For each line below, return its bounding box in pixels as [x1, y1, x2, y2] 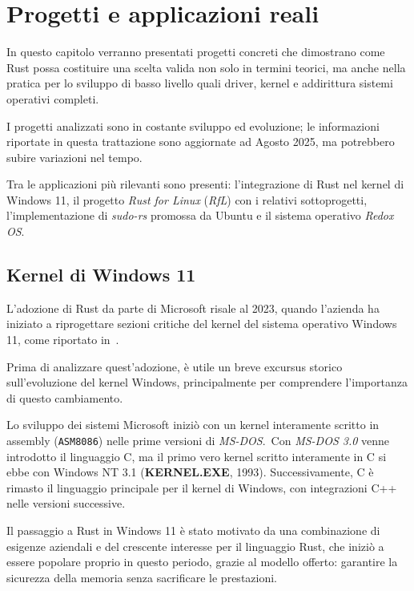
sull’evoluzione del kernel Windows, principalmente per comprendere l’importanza [6, 374, 408, 391]
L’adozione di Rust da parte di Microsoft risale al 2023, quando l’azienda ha [6, 299, 380, 316]
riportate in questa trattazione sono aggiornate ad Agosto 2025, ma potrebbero [6, 133, 395, 150]
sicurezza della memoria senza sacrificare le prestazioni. [6, 569, 278, 585]
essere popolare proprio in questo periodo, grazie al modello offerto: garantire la [6, 553, 398, 570]
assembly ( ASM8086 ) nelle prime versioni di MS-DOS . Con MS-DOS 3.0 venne [6, 432, 390, 449]
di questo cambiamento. [6, 389, 123, 406]
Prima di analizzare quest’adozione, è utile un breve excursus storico [6, 358, 343, 374]
